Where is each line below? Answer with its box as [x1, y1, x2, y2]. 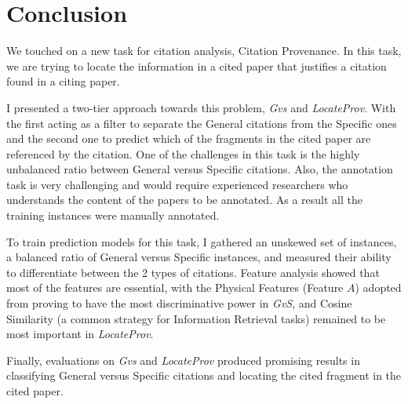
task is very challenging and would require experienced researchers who [6, 176, 348, 192]
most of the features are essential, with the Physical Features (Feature [6, 279, 344, 296]
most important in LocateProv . [6, 326, 154, 342]
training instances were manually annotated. [6, 207, 220, 224]
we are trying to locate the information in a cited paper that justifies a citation [6, 57, 387, 74]
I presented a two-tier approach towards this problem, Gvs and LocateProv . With [6, 99, 396, 115]
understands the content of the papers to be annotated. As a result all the [6, 191, 362, 208]
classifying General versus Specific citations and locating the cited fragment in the [6, 367, 402, 384]
